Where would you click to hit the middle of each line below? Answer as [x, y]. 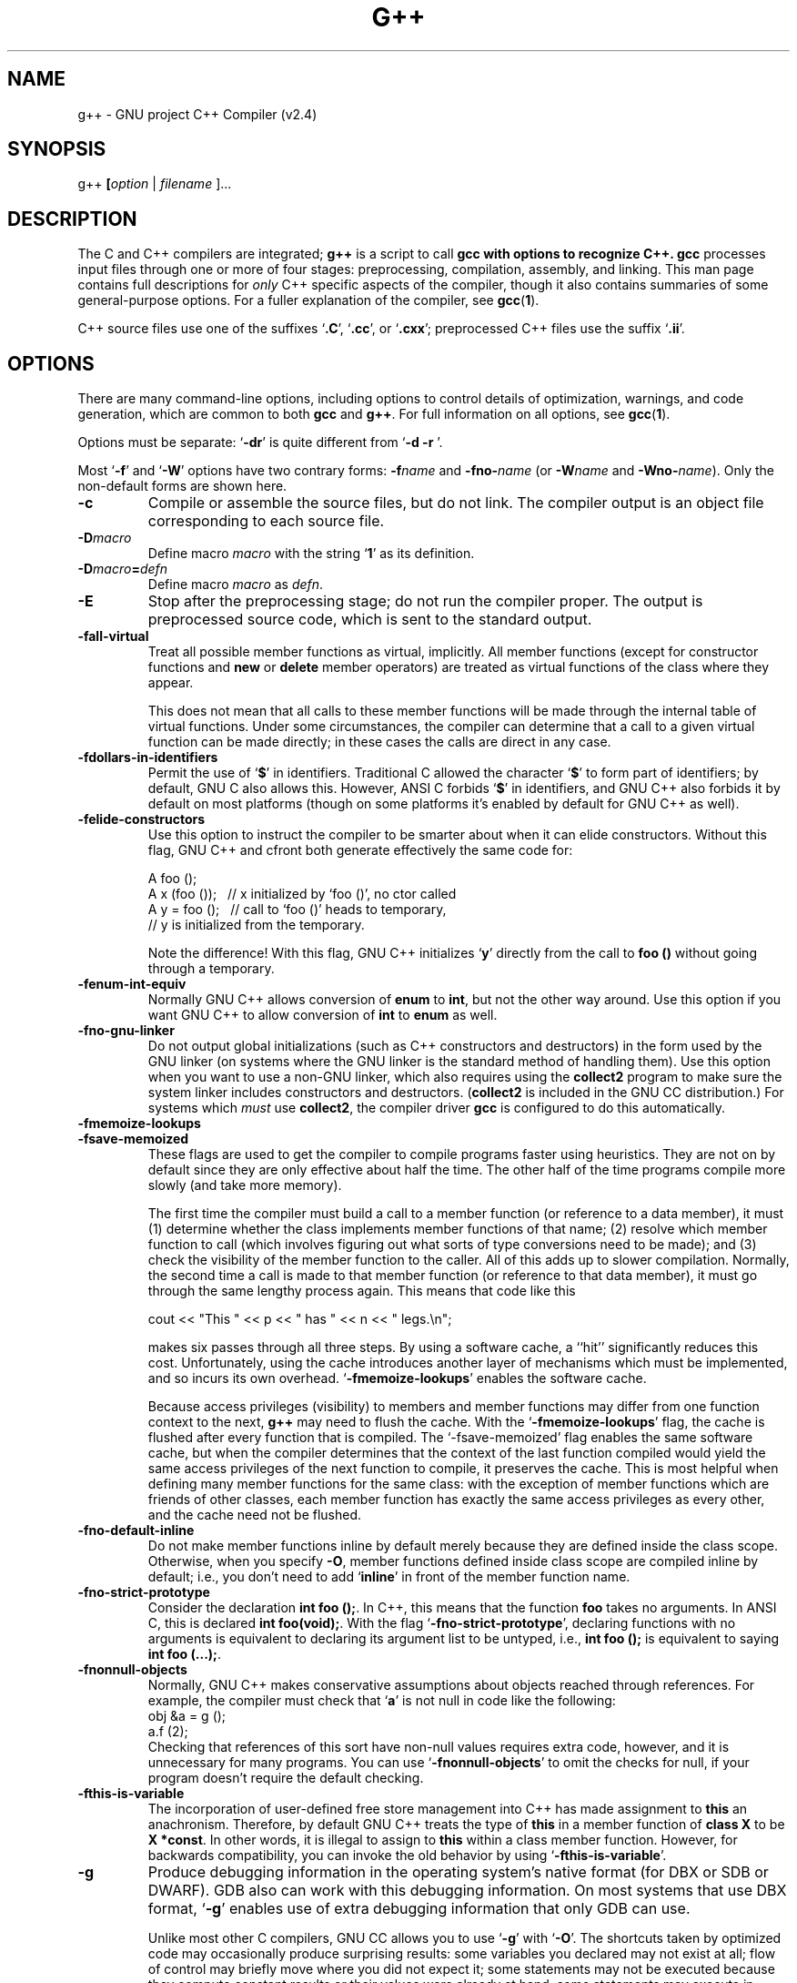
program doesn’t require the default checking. [286, 1778]
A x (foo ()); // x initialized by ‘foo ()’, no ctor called [302, 894]
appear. [171, 683]
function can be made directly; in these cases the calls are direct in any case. [379, 742]
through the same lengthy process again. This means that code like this [362, 1291]
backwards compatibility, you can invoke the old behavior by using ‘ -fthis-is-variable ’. [407, 1856]
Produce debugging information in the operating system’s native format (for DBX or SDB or [458, 1872]
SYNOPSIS [57, 149]
